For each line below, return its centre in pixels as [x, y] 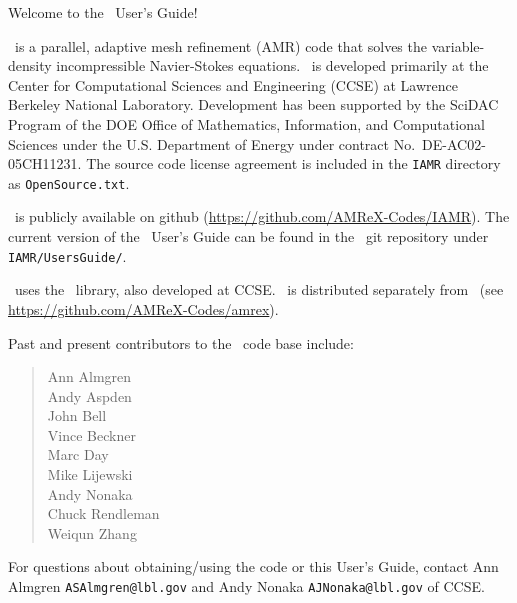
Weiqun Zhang [92, 532]
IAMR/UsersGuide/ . [67, 255]
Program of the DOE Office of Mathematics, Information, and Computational [246, 123]
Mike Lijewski [90, 474]
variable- [458, 45]
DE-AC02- [454, 143]
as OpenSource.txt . [69, 182]
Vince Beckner [91, 434]
